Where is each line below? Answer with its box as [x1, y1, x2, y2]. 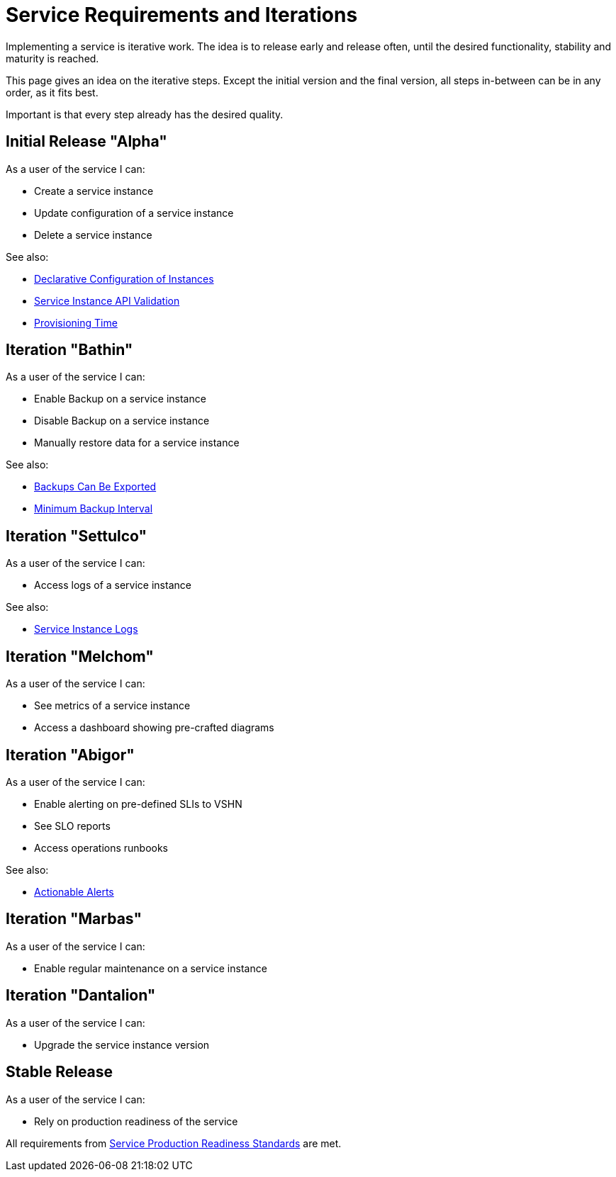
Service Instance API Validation [34, 294, 180, 307]
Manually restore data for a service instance [34, 437, 240, 449]
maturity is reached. [6, 52, 99, 64]
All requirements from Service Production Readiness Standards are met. [6, 1137, 342, 1149]
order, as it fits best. [6, 86, 99, 98]
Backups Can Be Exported [34, 480, 157, 493]
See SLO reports [34, 819, 111, 832]
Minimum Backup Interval [34, 502, 153, 515]
